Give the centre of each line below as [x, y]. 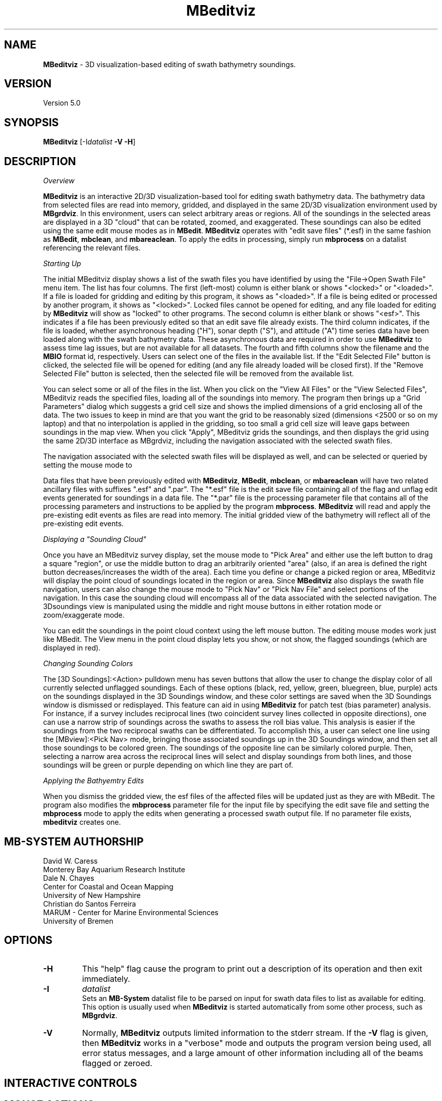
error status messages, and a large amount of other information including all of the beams [253, 1053]
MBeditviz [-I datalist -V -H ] [89, 142]
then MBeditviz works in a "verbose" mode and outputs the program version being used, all [257, 1043]
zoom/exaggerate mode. [84, 615]
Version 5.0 [62, 103]
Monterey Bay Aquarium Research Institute [114, 869]
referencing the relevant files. [92, 248]
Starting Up [62, 264]
